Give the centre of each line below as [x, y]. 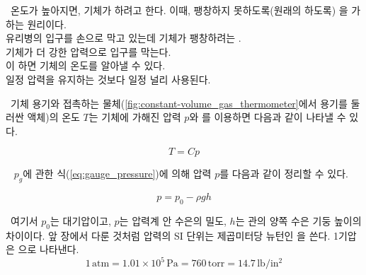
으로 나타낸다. [48, 249]
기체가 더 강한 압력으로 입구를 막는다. [88, 51]
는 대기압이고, [81, 220]
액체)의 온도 [53, 117]
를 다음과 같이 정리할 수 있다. [284, 174]
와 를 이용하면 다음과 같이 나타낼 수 [268, 117]
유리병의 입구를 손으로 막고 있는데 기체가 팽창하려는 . [124, 38]
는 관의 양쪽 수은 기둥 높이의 [298, 220]
